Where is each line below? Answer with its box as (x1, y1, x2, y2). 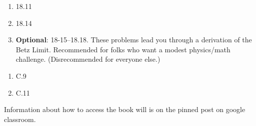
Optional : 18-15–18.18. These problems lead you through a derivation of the (15, 34, 252, 45)
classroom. (4, 114, 36, 124)
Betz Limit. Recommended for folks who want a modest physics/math (15, 44, 230, 54)
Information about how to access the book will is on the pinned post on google (4, 104, 245, 115)
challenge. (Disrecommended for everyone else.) (15, 54, 160, 64)
